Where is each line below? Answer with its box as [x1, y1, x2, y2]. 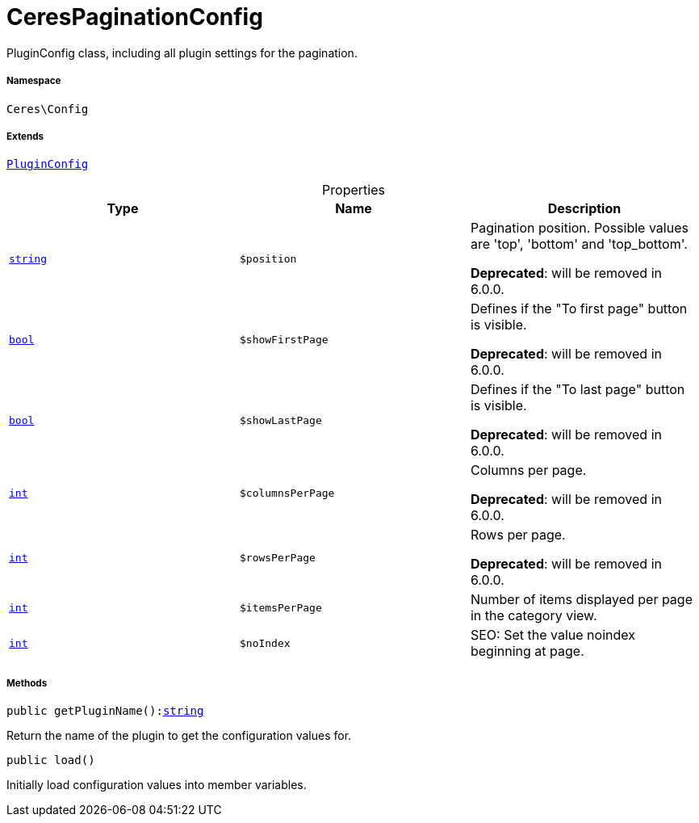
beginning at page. [470, 643, 584, 660]
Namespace [6, 75, 61, 87]
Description [547, 200, 622, 217]
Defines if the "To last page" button [470, 381, 685, 398]
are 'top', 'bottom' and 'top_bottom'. [470, 236, 688, 253]
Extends [6, 130, 44, 142]
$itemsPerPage [239, 601, 322, 614]
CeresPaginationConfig [6, 3, 263, 31]
